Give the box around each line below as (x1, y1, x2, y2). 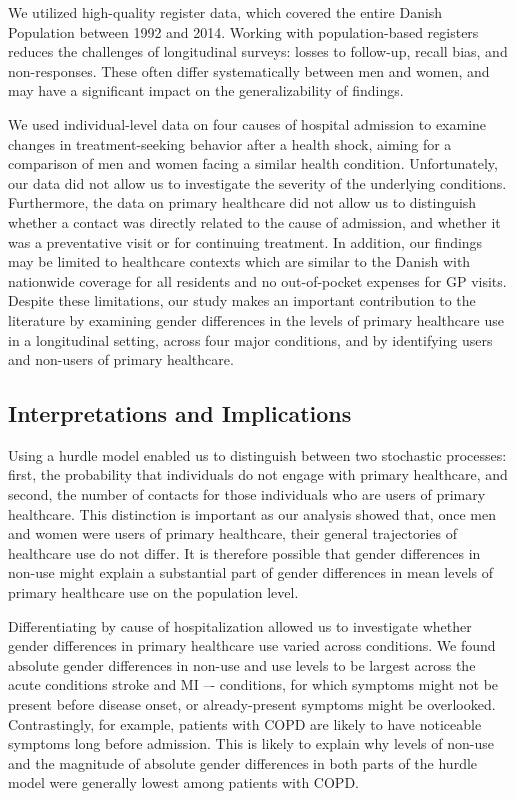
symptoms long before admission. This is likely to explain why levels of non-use (8, 733, 494, 754)
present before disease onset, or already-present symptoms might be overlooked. (8, 694, 496, 715)
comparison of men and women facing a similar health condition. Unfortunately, (8, 153, 498, 174)
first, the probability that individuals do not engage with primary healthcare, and (8, 464, 508, 485)
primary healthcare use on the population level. (8, 582, 299, 603)
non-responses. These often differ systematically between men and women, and (8, 60, 490, 81)
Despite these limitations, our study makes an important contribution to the (8, 290, 476, 311)
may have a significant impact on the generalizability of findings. (8, 80, 404, 101)
